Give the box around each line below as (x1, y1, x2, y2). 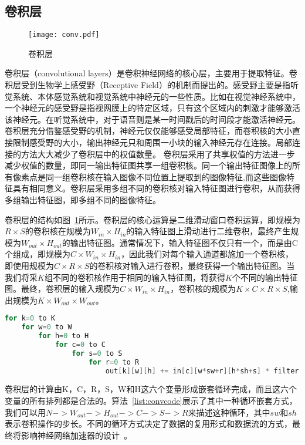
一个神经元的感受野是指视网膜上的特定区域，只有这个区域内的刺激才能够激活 (5, 102, 300, 114)
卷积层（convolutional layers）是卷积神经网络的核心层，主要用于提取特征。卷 (5, 67, 297, 79)
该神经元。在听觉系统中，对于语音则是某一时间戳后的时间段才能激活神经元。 (5, 113, 300, 125)
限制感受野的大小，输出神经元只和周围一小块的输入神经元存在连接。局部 (12, 136, 292, 149)
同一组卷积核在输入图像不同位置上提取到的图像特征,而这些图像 (45, 170, 286, 183)
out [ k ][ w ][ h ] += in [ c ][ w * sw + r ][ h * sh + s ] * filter (105, 366, 299, 375)
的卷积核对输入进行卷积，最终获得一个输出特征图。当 (89, 259, 295, 271)
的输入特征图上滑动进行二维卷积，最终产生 (126, 225, 291, 237)
